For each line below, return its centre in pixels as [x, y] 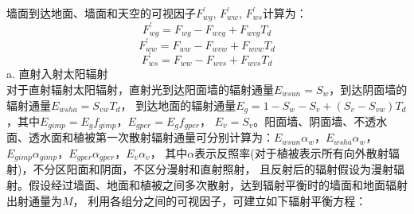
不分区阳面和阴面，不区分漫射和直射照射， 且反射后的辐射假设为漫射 [213, 169]
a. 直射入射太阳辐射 [57, 74]
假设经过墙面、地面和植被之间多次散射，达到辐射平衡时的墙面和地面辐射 [218, 185]
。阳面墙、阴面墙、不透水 [320, 121]
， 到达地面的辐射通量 [178, 105]
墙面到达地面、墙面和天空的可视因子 [101, 13]
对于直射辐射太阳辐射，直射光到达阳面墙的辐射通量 [140, 89]
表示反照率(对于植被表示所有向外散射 [291, 153]
